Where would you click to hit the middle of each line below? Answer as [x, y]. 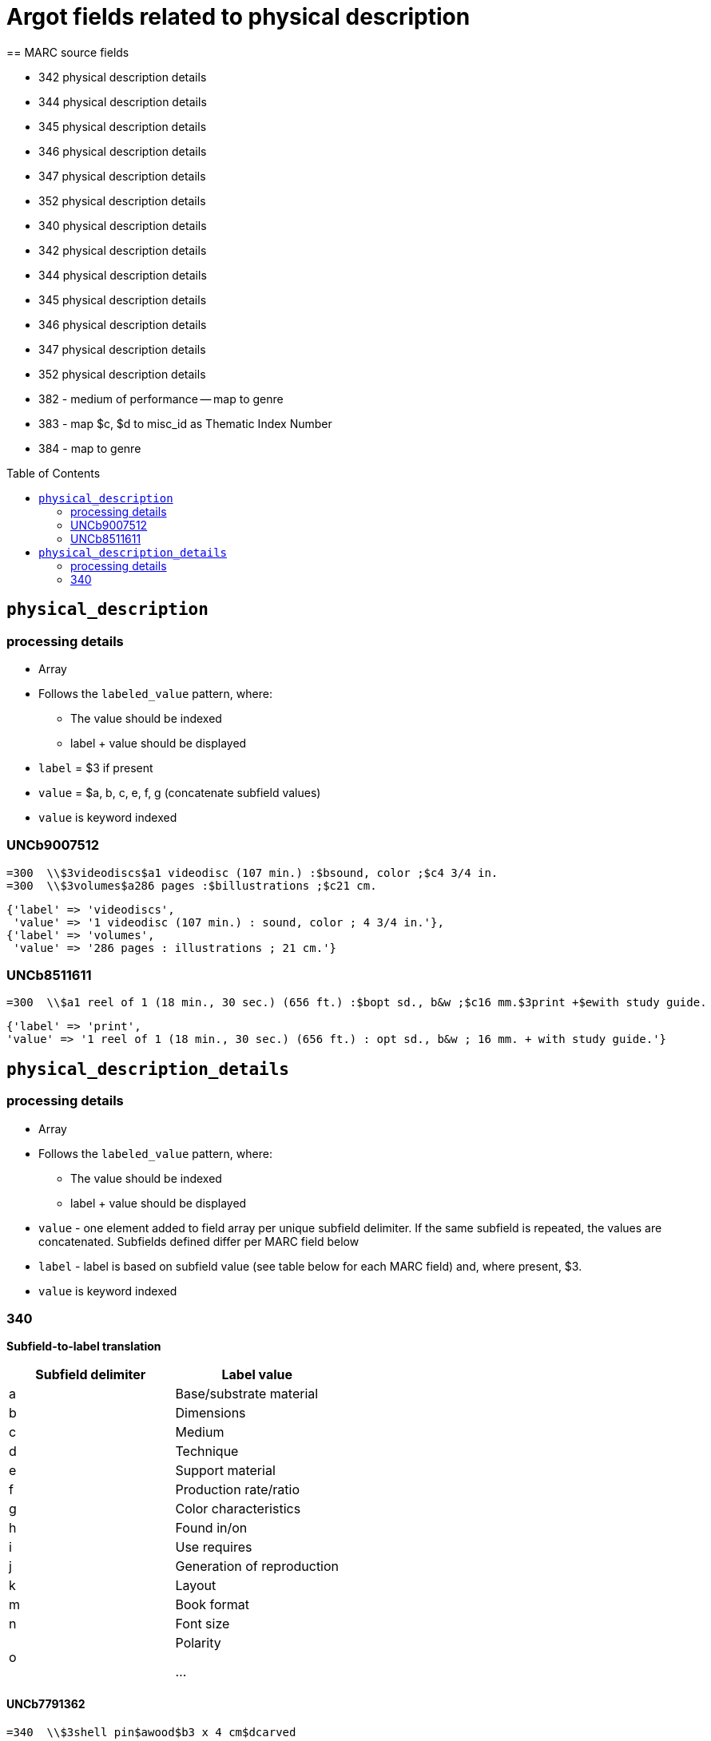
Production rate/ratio [238, 1490]
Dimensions [211, 1413]
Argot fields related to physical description [238, 17]
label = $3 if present [96, 767]
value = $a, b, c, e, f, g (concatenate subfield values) [180, 792]
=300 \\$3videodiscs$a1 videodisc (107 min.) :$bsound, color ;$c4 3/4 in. [252, 872]
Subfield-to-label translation [84, 1346]
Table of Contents [54, 473]
